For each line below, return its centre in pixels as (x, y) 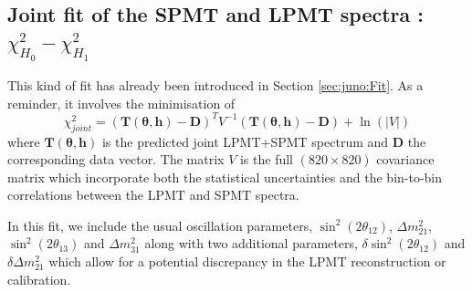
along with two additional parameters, (251, 243)
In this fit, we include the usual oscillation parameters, (160, 225)
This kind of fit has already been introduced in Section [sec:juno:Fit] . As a (215, 85)
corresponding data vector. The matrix (116, 159)
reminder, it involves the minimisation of (121, 103)
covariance (405, 159)
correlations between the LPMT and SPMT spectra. (153, 195)
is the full (267, 159)
